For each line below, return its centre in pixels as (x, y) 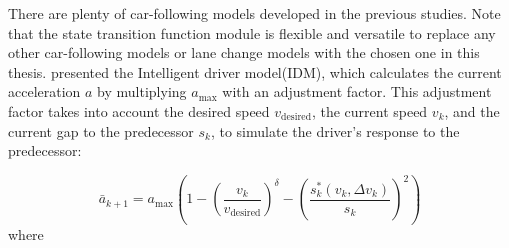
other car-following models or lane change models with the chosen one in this (244, 52)
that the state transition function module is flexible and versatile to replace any (252, 32)
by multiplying (142, 91)
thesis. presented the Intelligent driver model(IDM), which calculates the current (255, 71)
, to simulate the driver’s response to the (335, 130)
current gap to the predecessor (101, 130)
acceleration (44, 91)
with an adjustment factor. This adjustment (357, 91)
